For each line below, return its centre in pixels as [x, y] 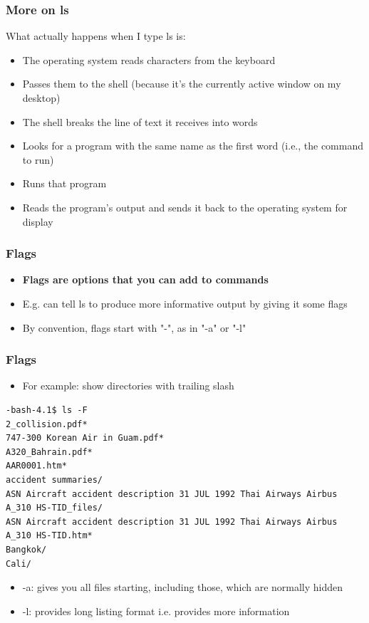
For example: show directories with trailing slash [128, 386]
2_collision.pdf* [47, 424]
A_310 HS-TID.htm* [49, 536]
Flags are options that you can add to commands [145, 279]
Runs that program [64, 183]
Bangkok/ [26, 549]
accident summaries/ [54, 480]
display [38, 221]
